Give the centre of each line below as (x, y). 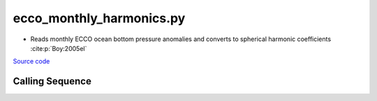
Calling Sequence (52, 81)
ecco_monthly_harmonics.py (99, 18)
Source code (31, 61)
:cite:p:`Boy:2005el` (59, 48)
